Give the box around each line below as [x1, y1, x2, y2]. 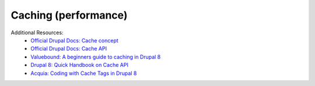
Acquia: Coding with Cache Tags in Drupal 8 [30, 70, 137, 77]
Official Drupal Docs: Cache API [30, 45, 107, 52]
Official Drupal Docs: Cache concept [30, 37, 119, 44]
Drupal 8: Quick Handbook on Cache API [30, 62, 128, 69]
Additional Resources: [10, 29, 64, 36]
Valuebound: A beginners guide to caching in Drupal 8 [30, 53, 161, 60]
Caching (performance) [10, 9, 128, 21]
